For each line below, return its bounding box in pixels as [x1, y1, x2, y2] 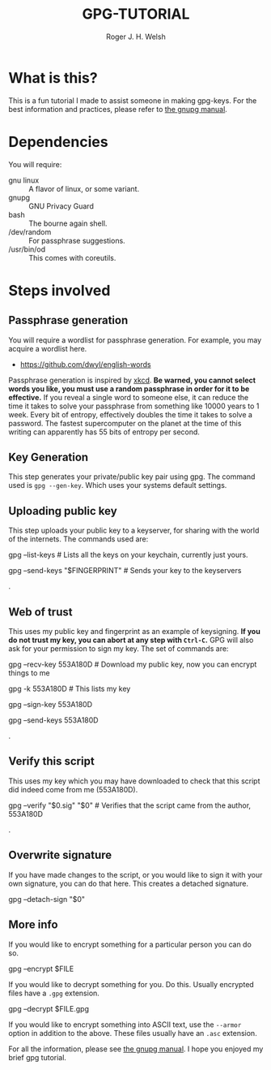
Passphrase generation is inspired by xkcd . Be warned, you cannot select [8, 375, 256, 385]
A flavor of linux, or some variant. [28, 183, 140, 193]
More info [8, 918, 58, 932]
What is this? [8, 68, 99, 87]
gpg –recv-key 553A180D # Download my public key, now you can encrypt [8, 659, 257, 670]
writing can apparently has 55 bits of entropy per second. [8, 427, 201, 437]
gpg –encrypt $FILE [8, 964, 74, 973]
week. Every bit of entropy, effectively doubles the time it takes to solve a [8, 409, 253, 419]
